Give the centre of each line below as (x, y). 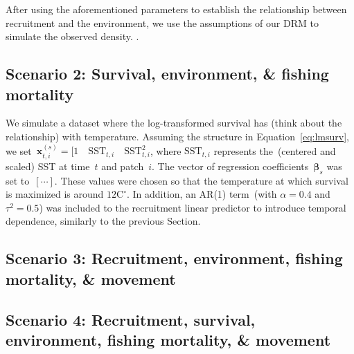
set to (18, 180)
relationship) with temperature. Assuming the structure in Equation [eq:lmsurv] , (177, 136)
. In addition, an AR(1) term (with (202, 194)
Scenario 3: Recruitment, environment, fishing (174, 258)
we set (19, 150)
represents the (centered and (275, 150)
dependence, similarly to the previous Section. (103, 221)
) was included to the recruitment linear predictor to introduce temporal (193, 207)
